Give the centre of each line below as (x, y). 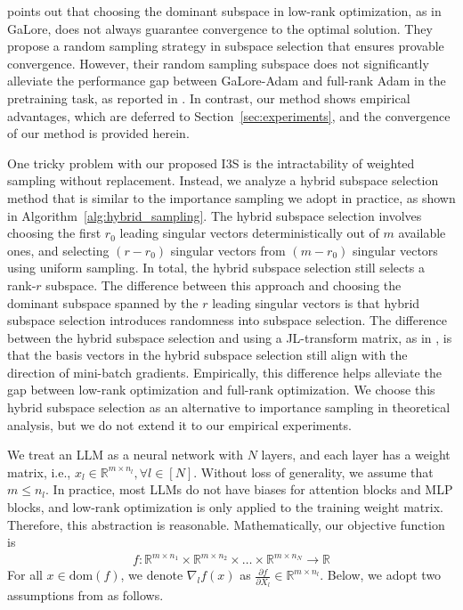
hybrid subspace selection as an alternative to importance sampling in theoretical (229, 407)
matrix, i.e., (39, 472)
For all (25, 575)
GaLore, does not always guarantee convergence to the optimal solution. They (220, 28)
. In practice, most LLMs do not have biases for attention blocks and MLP (249, 489)
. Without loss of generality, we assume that (313, 472)
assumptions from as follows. (85, 595)
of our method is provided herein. (98, 133)
